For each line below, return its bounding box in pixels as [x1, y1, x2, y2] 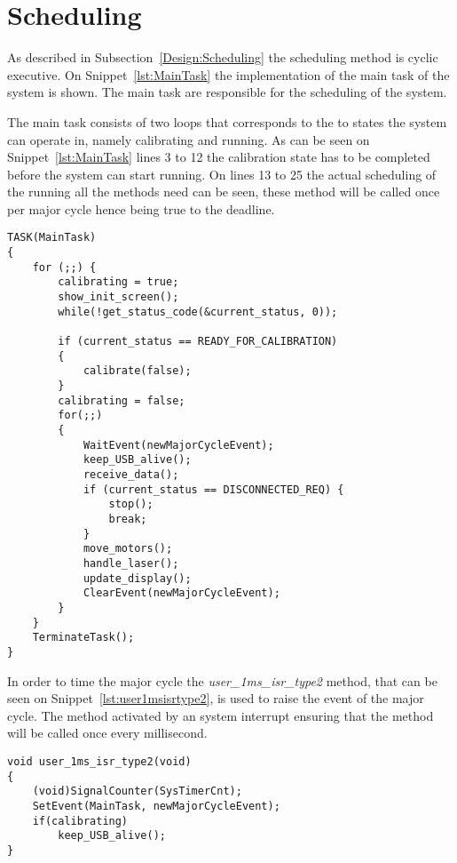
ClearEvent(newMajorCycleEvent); [83, 587, 280, 600]
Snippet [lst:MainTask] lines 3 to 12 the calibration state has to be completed [7, 148, 430, 166]
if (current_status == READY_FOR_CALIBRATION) [58, 335, 338, 348]
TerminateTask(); [32, 631, 135, 644]
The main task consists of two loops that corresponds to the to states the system [7, 112, 447, 131]
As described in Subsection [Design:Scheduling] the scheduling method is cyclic [7, 48, 438, 67]
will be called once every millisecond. [7, 723, 208, 742]
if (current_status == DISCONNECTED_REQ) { [83, 483, 344, 496]
